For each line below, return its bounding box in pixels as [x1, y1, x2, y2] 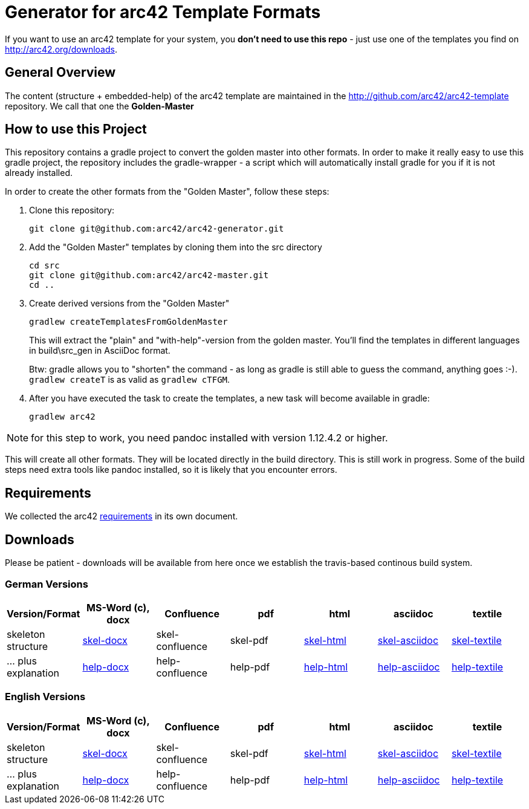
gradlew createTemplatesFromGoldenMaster [29, 317, 228, 327]
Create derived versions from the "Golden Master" [29, 298, 230, 309]
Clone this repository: [29, 205, 115, 216]
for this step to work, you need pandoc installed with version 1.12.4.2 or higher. [31, 432, 388, 444]
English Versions [5, 690, 86, 703]
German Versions [5, 577, 88, 590]
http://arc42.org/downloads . [5, 44, 117, 54]
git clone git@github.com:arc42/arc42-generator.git [29, 224, 284, 234]
